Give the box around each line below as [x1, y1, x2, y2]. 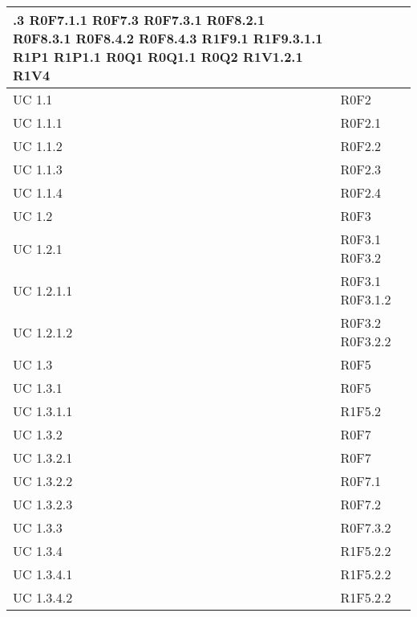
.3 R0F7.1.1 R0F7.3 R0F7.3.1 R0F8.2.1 [13, 10, 265, 29]
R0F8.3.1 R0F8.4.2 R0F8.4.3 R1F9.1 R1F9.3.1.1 [13, 29, 323, 47]
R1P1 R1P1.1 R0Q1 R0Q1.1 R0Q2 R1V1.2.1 [13, 47, 303, 66]
